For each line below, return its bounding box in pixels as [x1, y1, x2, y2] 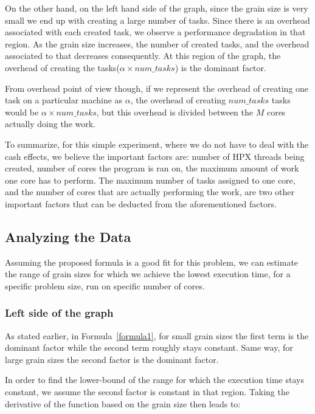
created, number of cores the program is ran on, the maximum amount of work [5, 162, 299, 174]
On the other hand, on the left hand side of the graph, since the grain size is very [5, 2, 308, 14]
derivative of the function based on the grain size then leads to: [5, 397, 241, 410]
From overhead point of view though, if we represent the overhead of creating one [5, 81, 309, 94]
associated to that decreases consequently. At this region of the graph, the [5, 49, 281, 62]
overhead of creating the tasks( [5, 61, 120, 74]
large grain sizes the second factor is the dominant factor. [5, 353, 219, 365]
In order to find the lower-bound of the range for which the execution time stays [5, 373, 304, 386]
